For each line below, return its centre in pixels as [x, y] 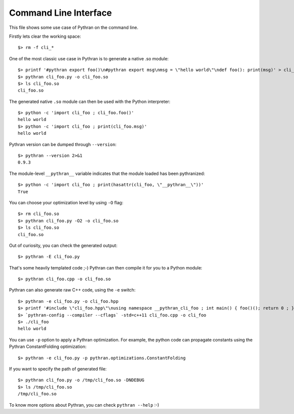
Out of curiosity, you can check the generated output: [63, 245]
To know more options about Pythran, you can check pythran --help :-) [84, 405]
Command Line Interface [61, 13]
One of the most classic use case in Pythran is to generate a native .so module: [89, 58]
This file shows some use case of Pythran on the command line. [74, 27]
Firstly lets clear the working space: [45, 36]
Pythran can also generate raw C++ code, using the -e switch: [72, 290]
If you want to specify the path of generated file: [58, 369]
